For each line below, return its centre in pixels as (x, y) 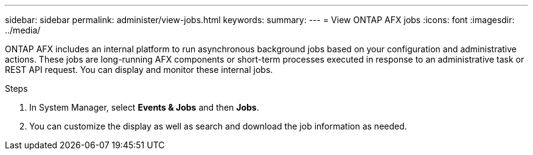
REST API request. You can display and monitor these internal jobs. (139, 70)
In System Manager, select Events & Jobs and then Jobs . (144, 107)
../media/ (23, 30)
